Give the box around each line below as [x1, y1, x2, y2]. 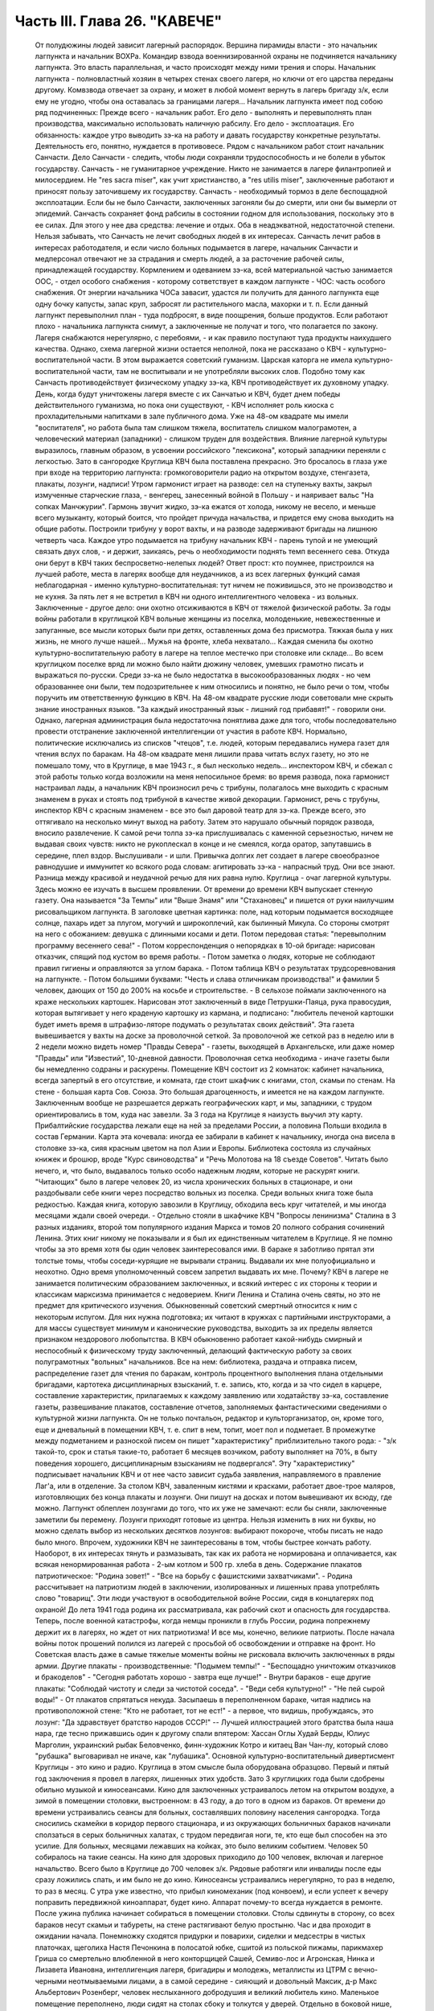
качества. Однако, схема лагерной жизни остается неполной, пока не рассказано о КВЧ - [35, 344, 346, 354]
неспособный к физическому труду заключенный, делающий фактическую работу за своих [35, 1346, 353, 1355]
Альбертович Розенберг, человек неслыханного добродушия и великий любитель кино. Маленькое [35, 1988, 379, 1997]
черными [35, 1976, 68, 1986]
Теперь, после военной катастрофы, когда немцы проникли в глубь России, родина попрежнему [35, 1616, 371, 1626]
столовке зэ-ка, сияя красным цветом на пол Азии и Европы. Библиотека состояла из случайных [35, 1143, 371, 1153]
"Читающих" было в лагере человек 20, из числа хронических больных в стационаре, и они [35, 1177, 353, 1186]
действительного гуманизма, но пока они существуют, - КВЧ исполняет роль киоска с [35, 401, 335, 410]
